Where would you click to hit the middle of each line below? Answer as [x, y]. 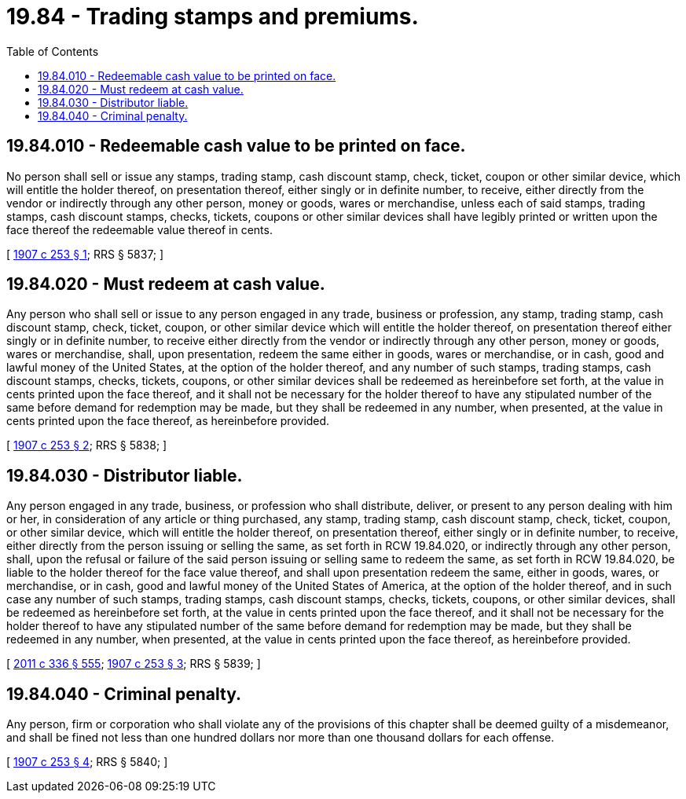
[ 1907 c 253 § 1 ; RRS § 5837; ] [85, 254]
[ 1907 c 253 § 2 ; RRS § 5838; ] [87, 445]
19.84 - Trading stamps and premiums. [213, 16]
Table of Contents [53, 51]
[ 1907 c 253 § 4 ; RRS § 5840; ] [87, 762]
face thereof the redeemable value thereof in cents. [139, 229]
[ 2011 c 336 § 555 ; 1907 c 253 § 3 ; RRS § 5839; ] [134, 664]
